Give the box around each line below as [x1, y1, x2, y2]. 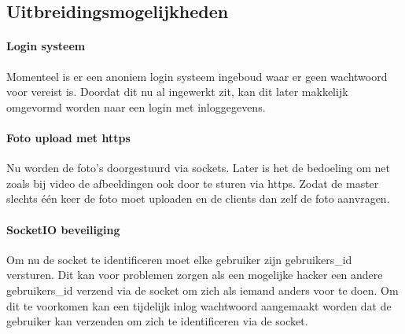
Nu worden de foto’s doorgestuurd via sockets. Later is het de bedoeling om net [6, 160, 390, 176]
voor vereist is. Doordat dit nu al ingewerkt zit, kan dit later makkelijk [6, 83, 348, 100]
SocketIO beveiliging [6, 221, 120, 237]
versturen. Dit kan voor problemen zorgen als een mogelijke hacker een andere [6, 266, 383, 283]
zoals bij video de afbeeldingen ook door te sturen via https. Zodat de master [6, 174, 379, 191]
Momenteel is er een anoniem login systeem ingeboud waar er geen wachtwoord [6, 68, 388, 84]
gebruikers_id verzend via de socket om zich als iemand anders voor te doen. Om [6, 281, 399, 298]
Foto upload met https [6, 129, 131, 145]
